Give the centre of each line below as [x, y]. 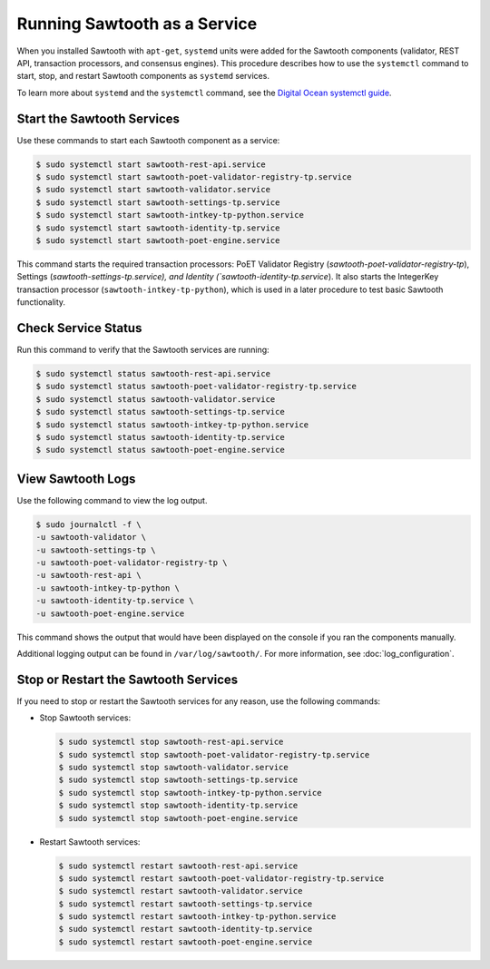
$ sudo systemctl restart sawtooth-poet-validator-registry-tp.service [221, 878]
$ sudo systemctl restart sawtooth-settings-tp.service [186, 904]
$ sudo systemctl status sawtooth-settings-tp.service [160, 412]
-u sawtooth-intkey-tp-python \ [108, 588]
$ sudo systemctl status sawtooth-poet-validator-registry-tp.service [196, 387]
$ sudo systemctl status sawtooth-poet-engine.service [160, 450]
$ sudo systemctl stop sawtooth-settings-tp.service [178, 780]
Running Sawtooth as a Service [137, 24]
